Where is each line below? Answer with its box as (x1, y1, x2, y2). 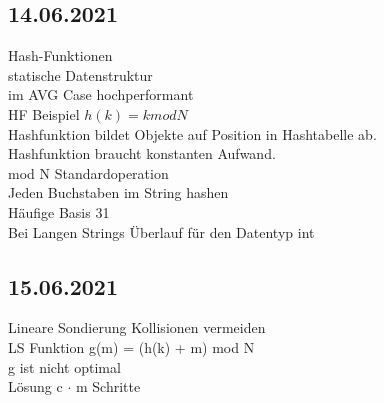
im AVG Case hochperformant (8, 84, 194, 105)
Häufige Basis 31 (8, 201, 110, 222)
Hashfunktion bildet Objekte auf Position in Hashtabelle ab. (8, 123, 377, 144)
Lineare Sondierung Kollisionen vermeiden (8, 317, 266, 338)
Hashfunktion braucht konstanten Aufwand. (8, 143, 276, 164)
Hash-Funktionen (8, 45, 113, 66)
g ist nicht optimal (8, 356, 121, 377)
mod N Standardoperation (8, 162, 169, 183)
